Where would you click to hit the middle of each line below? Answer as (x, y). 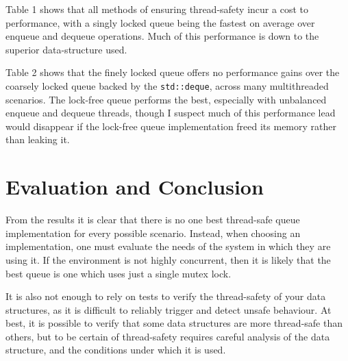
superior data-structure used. (66, 49)
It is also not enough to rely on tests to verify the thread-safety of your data (166, 296)
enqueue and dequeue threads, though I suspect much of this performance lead (171, 113)
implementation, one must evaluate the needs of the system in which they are (168, 246)
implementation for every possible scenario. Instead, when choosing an (153, 233)
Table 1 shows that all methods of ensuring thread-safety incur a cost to (157, 9)
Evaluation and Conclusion (135, 187)
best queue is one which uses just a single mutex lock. (119, 273)
